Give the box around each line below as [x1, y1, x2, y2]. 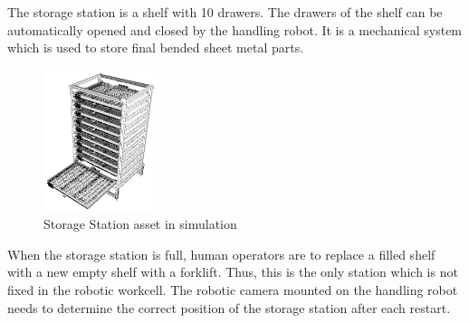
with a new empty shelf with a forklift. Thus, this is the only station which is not [7, 262, 458, 281]
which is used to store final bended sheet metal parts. [7, 38, 304, 57]
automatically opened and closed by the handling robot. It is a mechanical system [7, 20, 463, 39]
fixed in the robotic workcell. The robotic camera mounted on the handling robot [7, 280, 458, 299]
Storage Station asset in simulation [43, 214, 237, 233]
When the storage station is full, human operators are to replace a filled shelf [7, 244, 435, 263]
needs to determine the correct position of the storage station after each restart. [7, 298, 451, 317]
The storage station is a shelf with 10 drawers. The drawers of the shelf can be [7, 3, 443, 21]
